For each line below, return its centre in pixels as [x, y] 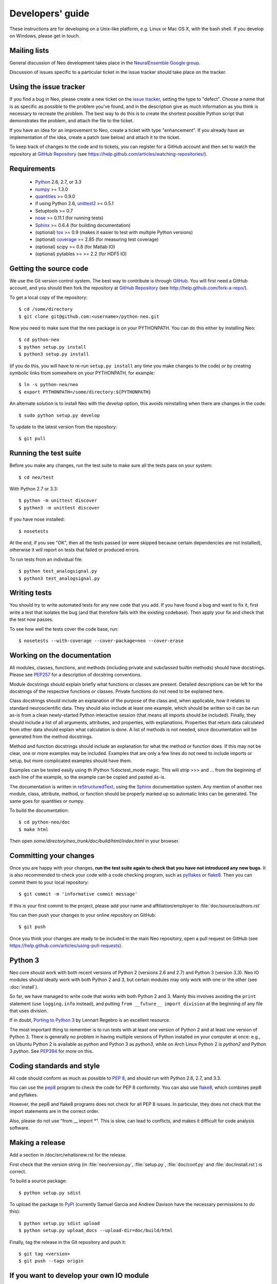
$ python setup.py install [53, 347]
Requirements [33, 169]
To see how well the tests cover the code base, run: [64, 629]
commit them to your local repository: [49, 882]
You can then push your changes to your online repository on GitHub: [83, 915]
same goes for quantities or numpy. [47, 801]
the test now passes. [32, 619]
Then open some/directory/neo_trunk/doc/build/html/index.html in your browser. [94, 841]
